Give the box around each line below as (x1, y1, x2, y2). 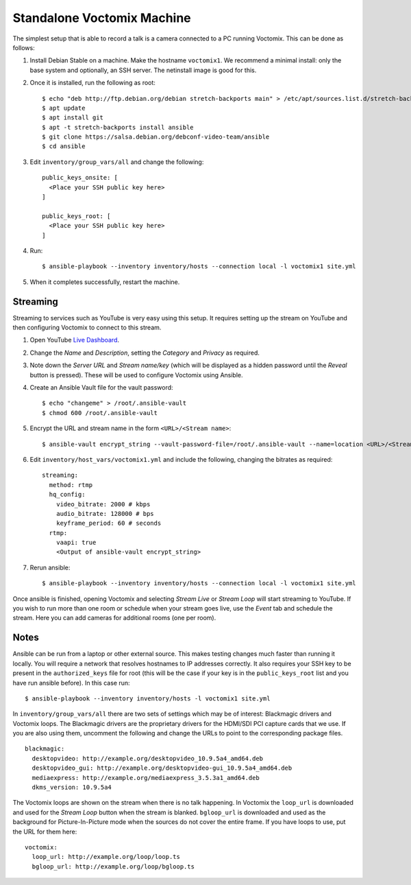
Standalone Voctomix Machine (12, 10, 191, 25)
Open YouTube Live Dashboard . (29, 336, 120, 344)
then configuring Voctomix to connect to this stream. (12, 323, 162, 332)
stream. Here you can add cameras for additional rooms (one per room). (12, 614, 216, 622)
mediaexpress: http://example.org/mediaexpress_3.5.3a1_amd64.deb (32, 774, 260, 781)
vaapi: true (55, 539, 97, 547)
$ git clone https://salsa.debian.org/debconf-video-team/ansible (42, 133, 270, 141)
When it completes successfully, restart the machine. (29, 278, 180, 286)
